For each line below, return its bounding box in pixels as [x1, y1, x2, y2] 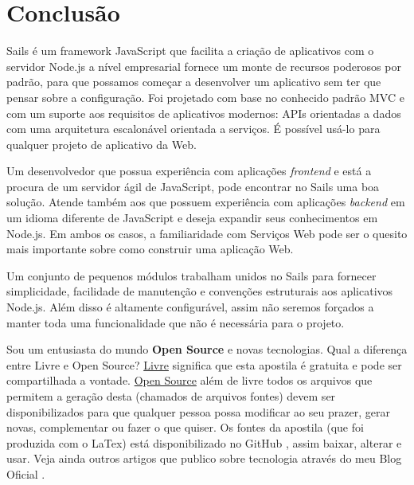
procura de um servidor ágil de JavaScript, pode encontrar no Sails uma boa [6, 178, 380, 194]
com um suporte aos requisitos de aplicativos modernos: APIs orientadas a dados [6, 104, 401, 121]
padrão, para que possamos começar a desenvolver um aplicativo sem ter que [6, 73, 381, 90]
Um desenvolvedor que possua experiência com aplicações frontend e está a [6, 162, 372, 179]
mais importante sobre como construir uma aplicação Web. [6, 241, 294, 257]
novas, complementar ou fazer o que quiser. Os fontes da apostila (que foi [6, 419, 364, 436]
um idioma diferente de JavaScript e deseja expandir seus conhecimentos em [6, 209, 378, 226]
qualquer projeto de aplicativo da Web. [6, 135, 197, 152]
